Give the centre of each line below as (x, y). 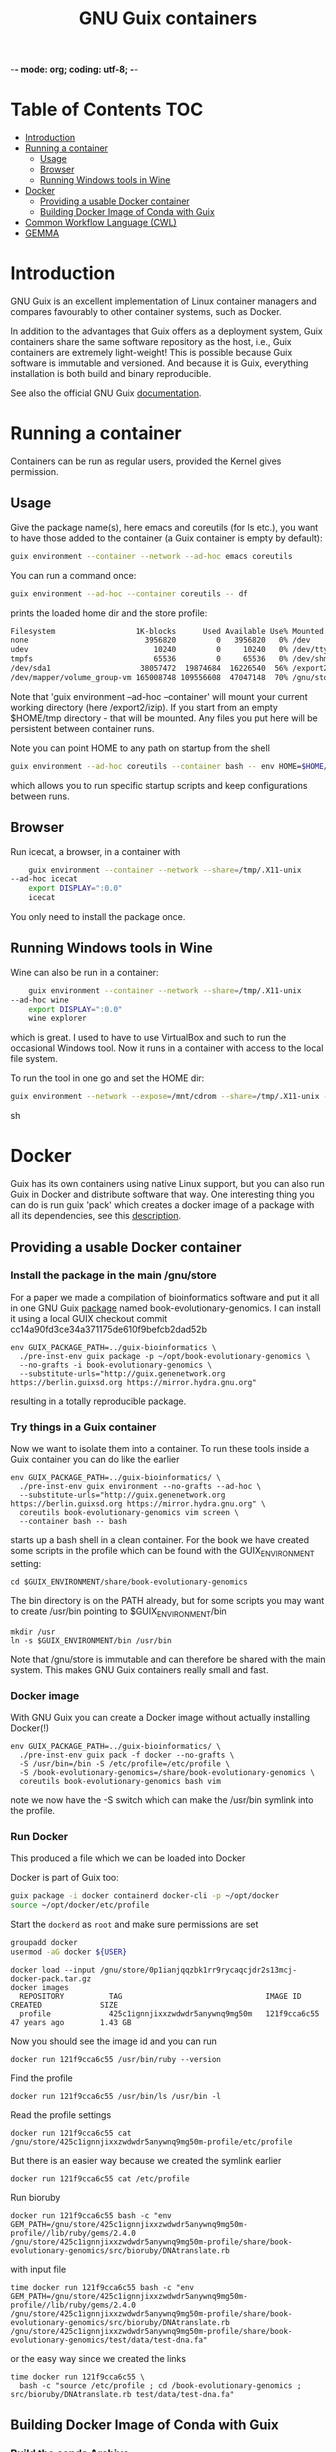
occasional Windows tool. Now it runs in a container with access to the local (167, 1048)
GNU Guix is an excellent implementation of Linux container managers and (163, 301)
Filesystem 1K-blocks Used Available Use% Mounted (167, 631)
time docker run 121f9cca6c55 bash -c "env (102, 2287)
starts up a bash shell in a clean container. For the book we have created (160, 1540)
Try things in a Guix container (83, 1427)
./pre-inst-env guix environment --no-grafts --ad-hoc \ (140, 1487)
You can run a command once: (73, 575)
